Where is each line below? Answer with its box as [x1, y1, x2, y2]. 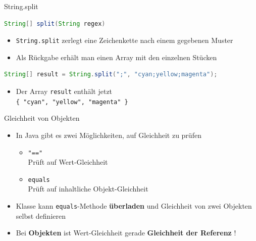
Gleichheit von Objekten [4, 113, 80, 123]
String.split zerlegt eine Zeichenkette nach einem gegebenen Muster [16, 35, 233, 45]
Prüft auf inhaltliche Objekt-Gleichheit [28, 183, 148, 194]
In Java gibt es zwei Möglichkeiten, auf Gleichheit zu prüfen [16, 129, 201, 140]
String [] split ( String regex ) [4, 20, 106, 27]
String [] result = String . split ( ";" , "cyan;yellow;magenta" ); [4, 71, 218, 78]
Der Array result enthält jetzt [16, 86, 113, 97]
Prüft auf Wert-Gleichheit [28, 157, 108, 167]
